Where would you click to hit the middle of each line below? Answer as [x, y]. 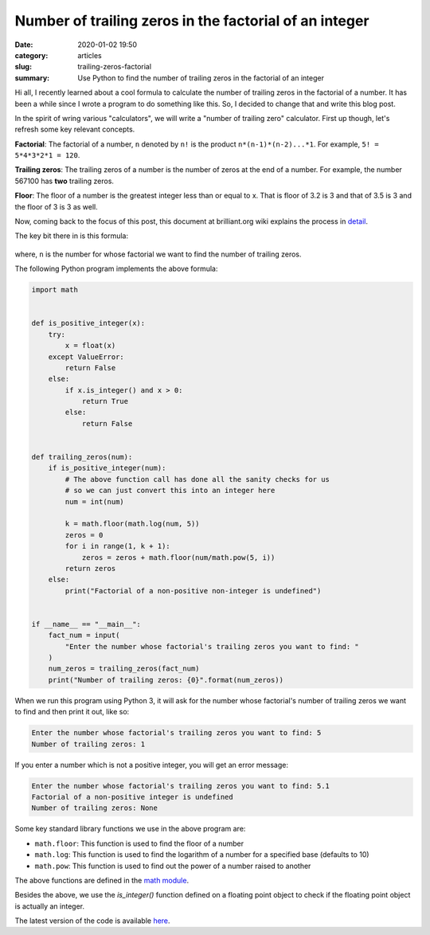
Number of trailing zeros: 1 [88, 744]
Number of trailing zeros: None [95, 808]
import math [55, 290]
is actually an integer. [50, 906]
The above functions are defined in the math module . [102, 880]
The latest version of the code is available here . [92, 921]
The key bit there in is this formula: [72, 236]
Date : [24, 45]
